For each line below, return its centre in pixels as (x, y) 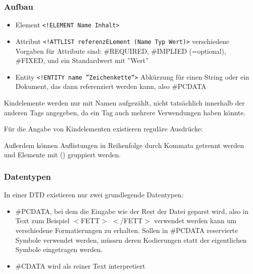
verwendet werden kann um (195, 221)
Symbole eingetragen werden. (59, 249)
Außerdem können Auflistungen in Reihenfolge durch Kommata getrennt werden (124, 145)
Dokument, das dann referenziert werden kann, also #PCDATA (111, 86)
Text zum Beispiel (42, 221)
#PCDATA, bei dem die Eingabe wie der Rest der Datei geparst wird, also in (132, 211)
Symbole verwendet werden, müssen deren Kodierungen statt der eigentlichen (131, 240)
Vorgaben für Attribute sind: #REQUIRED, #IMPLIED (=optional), (121, 51)
